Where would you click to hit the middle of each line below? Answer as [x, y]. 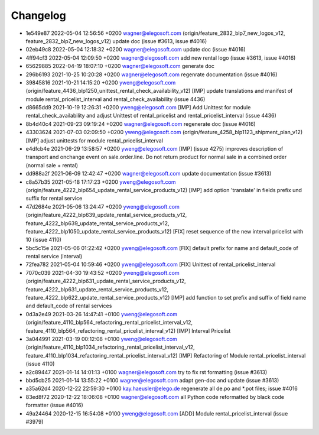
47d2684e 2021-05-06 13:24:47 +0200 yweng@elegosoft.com [102, 206]
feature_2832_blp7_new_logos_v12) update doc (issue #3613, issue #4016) [116, 41]
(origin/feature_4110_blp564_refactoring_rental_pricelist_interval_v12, [109, 323]
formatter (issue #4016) [55, 405]
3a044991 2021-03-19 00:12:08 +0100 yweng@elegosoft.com [101, 339]
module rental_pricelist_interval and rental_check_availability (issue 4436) [115, 99]
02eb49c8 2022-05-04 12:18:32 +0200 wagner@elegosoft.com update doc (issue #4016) [136, 50]
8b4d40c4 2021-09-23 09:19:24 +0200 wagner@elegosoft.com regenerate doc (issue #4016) [141, 124]
